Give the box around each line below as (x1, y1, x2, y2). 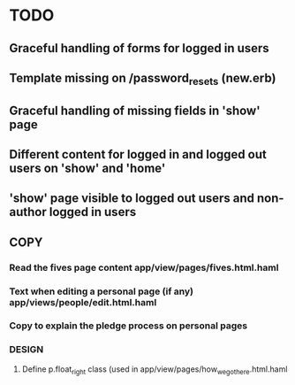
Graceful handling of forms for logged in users (9, 41, 269, 56)
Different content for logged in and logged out (9, 147, 267, 162)
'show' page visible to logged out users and (9, 191, 254, 206)
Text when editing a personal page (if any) (9, 285, 194, 297)
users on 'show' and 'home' (9, 160, 166, 175)
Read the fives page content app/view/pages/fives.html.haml (9, 261, 279, 273)
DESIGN (9, 343, 44, 356)
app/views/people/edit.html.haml (9, 296, 157, 308)
